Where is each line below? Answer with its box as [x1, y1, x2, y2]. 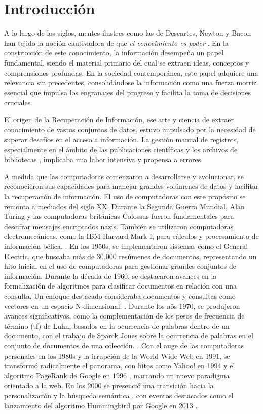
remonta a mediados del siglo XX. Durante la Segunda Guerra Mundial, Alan [4, 201, 245, 211]
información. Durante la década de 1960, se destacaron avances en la [4, 270, 217, 281]
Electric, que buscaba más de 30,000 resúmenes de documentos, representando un [4, 250, 257, 261]
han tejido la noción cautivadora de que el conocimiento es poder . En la [4, 37, 229, 48]
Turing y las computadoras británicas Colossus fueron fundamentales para [4, 211, 234, 221]
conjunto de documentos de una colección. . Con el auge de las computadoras [4, 340, 244, 351]
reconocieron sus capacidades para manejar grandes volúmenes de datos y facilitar [4, 181, 259, 192]
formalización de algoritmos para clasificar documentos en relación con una [4, 280, 237, 291]
